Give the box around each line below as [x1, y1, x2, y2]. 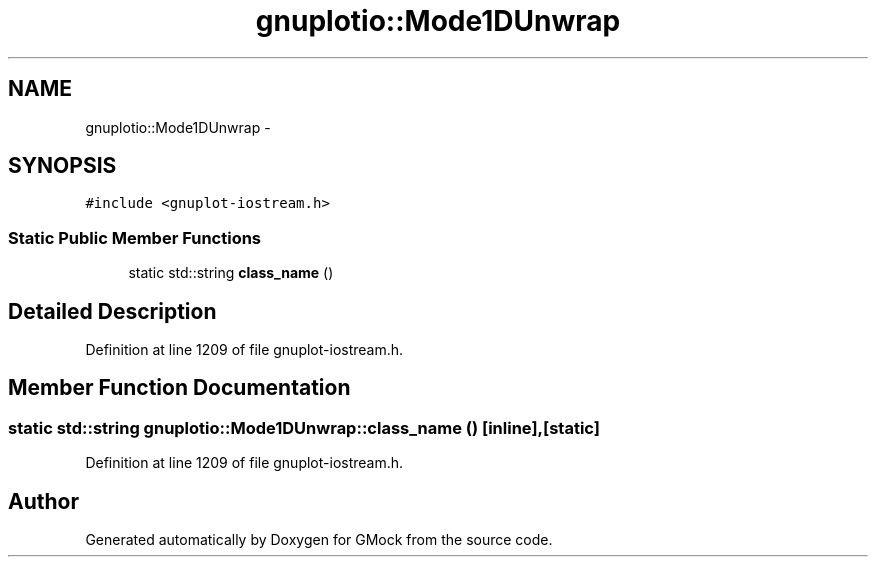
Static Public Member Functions [8, 227, 262, 248]
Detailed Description [8, 298, 217, 324]
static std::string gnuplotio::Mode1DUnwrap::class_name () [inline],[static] [8, 417, 600, 438]
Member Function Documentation [8, 375, 351, 401]
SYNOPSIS [8, 153, 117, 179]
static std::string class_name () [128, 264, 334, 282]
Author [8, 488, 79, 514]
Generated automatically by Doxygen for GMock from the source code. [85, 531, 553, 549]
